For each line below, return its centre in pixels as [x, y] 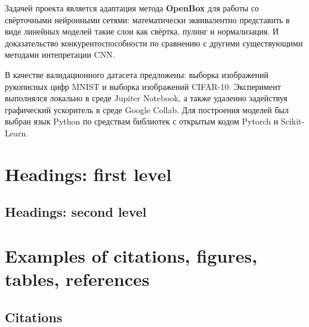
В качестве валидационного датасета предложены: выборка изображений [137, 74]
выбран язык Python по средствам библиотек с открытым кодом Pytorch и [142, 121]
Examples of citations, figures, [131, 255]
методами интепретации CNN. [60, 54]
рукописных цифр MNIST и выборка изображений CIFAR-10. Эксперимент [143, 86]
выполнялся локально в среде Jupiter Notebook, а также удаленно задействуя [146, 98]
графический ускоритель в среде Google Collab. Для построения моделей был [147, 109]
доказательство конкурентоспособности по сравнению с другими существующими [154, 43]
